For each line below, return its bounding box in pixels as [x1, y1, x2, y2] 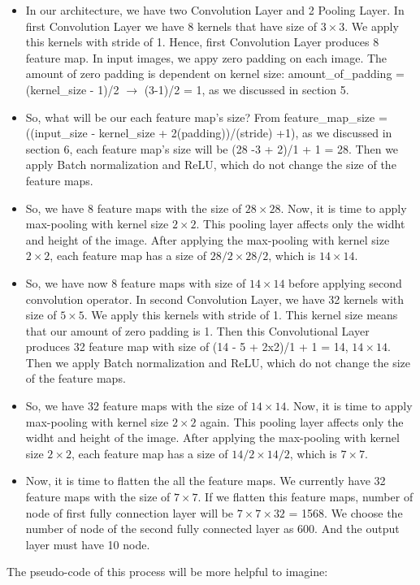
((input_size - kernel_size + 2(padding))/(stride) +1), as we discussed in [25, 124, 392, 141]
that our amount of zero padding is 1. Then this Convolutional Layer [25, 322, 370, 339]
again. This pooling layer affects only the [200, 413, 404, 430]
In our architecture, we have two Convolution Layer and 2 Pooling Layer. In [25, 2, 405, 18]
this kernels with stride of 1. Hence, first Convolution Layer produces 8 [25, 33, 379, 50]
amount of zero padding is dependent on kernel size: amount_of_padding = [25, 65, 405, 82]
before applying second [288, 274, 402, 291]
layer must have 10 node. [25, 535, 150, 552]
